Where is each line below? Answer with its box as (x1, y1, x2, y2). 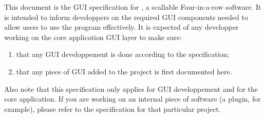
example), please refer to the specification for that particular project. (4, 103, 221, 114)
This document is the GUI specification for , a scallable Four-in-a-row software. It (4, 2, 261, 12)
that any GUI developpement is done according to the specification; (16, 49, 230, 60)
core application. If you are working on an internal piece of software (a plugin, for (4, 93, 261, 104)
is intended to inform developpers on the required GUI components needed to (4, 11, 248, 22)
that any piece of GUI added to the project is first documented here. (16, 66, 232, 76)
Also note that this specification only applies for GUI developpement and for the (4, 83, 258, 94)
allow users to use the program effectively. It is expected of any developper (4, 22, 239, 32)
